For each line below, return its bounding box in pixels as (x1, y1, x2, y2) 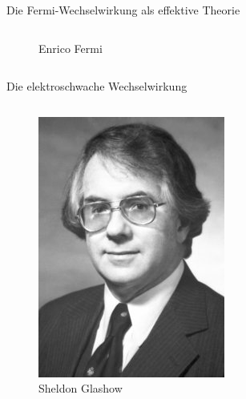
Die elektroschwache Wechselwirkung (6, 78, 188, 95)
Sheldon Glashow (38, 380, 123, 397)
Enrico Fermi (38, 39, 103, 56)
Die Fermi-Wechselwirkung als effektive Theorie (6, 2, 240, 18)
